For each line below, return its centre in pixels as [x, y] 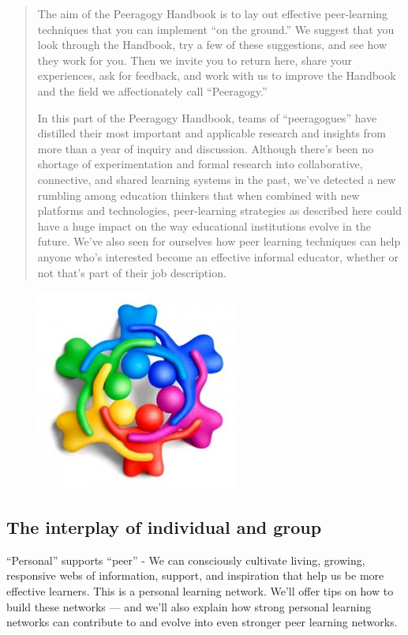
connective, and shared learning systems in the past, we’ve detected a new [217, 179]
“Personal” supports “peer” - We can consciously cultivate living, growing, [186, 560]
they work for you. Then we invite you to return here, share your [195, 60]
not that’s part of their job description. [132, 272]
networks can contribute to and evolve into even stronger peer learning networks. [202, 622]
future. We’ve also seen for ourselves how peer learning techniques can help [219, 241]
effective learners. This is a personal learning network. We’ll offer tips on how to [200, 591]
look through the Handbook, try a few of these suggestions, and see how [212, 45]
